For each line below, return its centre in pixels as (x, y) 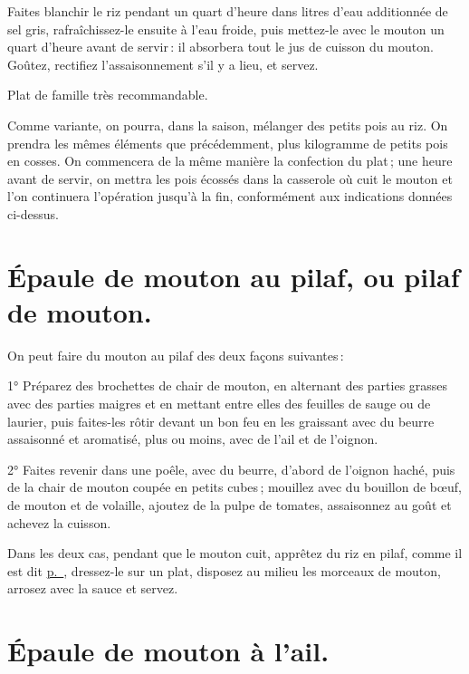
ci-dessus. (33, 213)
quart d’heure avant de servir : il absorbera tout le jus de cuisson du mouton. (220, 47)
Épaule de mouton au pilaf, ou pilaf (234, 276)
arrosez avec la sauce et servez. (93, 588)
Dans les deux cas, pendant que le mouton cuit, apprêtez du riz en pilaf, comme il (235, 553)
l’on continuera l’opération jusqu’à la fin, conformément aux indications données (230, 196)
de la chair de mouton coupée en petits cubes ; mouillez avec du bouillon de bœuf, (234, 487)
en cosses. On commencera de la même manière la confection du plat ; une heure (230, 161)
